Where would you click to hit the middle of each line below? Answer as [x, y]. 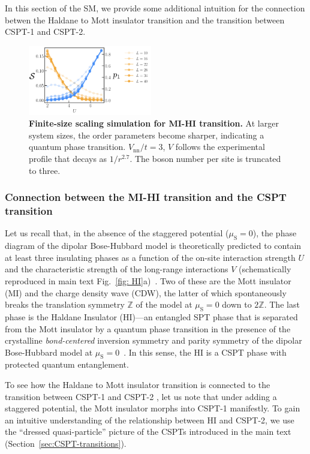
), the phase [275, 233]
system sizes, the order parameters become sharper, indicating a [147, 135]
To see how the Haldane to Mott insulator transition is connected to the [138, 385]
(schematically [265, 269]
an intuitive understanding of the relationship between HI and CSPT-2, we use [150, 420]
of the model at [164, 304]
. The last [282, 304]
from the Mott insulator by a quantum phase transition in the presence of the [148, 328]
